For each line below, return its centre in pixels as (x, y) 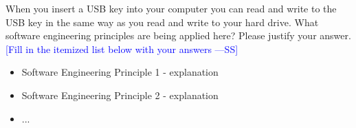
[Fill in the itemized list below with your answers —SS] (122, 49)
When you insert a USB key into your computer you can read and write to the (171, 8)
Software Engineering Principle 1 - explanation (120, 72)
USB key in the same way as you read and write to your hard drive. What (162, 22)
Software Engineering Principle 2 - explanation (120, 95)
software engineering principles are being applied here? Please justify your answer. (178, 35)
